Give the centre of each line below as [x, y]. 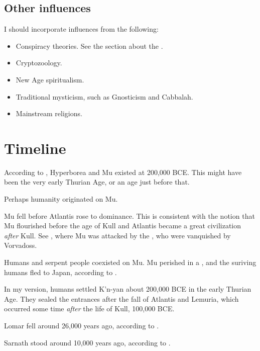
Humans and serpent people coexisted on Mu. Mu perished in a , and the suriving [130, 262]
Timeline [35, 148]
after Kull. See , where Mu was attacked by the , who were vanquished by [117, 235]
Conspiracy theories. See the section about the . [89, 46]
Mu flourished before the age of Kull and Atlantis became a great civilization [123, 226]
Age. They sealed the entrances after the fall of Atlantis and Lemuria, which [121, 298]
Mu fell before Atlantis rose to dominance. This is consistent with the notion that [129, 215]
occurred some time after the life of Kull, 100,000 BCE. [89, 309]
